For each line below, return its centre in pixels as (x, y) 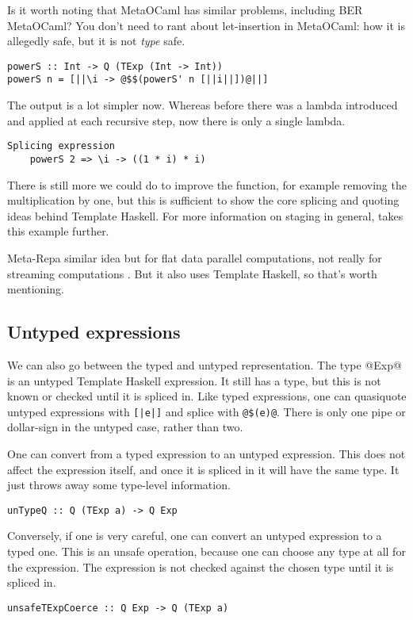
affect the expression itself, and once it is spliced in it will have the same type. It (203, 469)
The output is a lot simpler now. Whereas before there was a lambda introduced (203, 105)
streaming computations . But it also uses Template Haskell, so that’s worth (192, 273)
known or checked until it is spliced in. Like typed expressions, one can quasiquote (207, 396)
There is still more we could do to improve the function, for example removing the (207, 184)
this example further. (58, 231)
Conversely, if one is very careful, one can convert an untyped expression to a (195, 536)
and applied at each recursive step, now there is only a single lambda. (176, 120)
